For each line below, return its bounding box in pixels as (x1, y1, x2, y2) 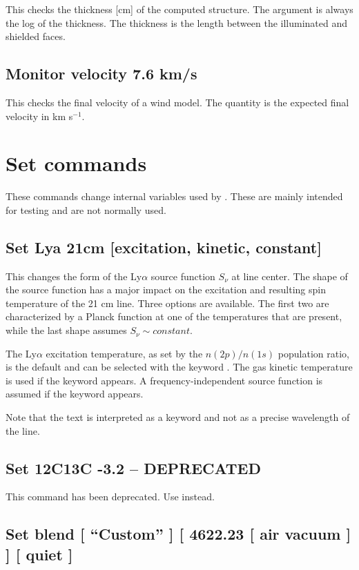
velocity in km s (6, 108, 73, 123)
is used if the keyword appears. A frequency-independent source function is (6, 373, 323, 387)
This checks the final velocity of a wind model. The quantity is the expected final (6, 95, 349, 109)
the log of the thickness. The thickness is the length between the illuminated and (6, 15, 348, 30)
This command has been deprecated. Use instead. (6, 489, 215, 504)
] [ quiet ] (6, 543, 73, 564)
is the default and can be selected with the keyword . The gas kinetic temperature (6, 360, 353, 374)
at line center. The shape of (231, 268, 348, 283)
